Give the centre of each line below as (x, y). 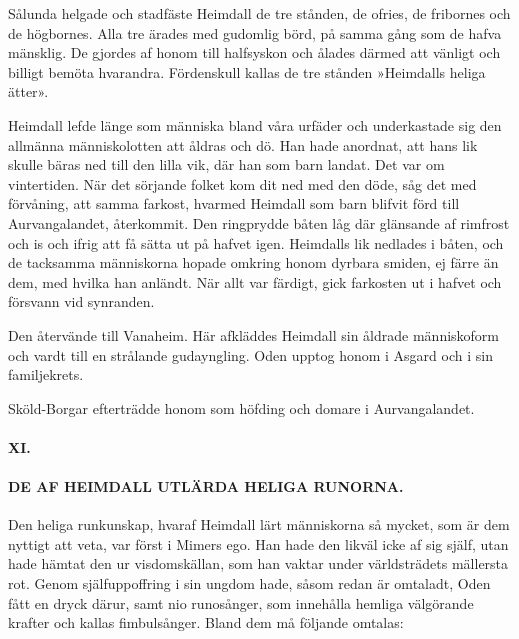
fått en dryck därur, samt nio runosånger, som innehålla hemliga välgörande (241, 602)
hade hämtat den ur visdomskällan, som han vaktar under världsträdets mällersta (258, 563)
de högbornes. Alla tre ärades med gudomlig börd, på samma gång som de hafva (255, 32)
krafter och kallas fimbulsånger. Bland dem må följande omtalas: (206, 622)
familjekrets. (46, 374)
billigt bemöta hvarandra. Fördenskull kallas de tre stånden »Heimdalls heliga (247, 71)
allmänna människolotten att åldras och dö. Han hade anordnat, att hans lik (243, 144)
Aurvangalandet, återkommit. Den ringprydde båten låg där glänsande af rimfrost (259, 222)
